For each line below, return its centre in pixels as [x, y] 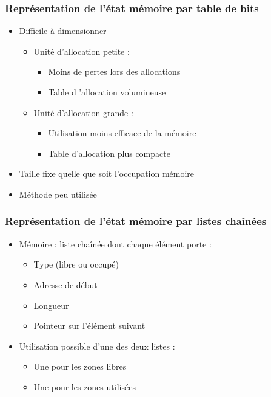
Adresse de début [65, 284]
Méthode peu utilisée [58, 194]
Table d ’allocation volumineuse [107, 92]
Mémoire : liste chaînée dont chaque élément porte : [115, 243]
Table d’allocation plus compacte [109, 153]
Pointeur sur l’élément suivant [89, 326]
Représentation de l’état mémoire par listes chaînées [136, 221]
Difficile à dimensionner [63, 31]
